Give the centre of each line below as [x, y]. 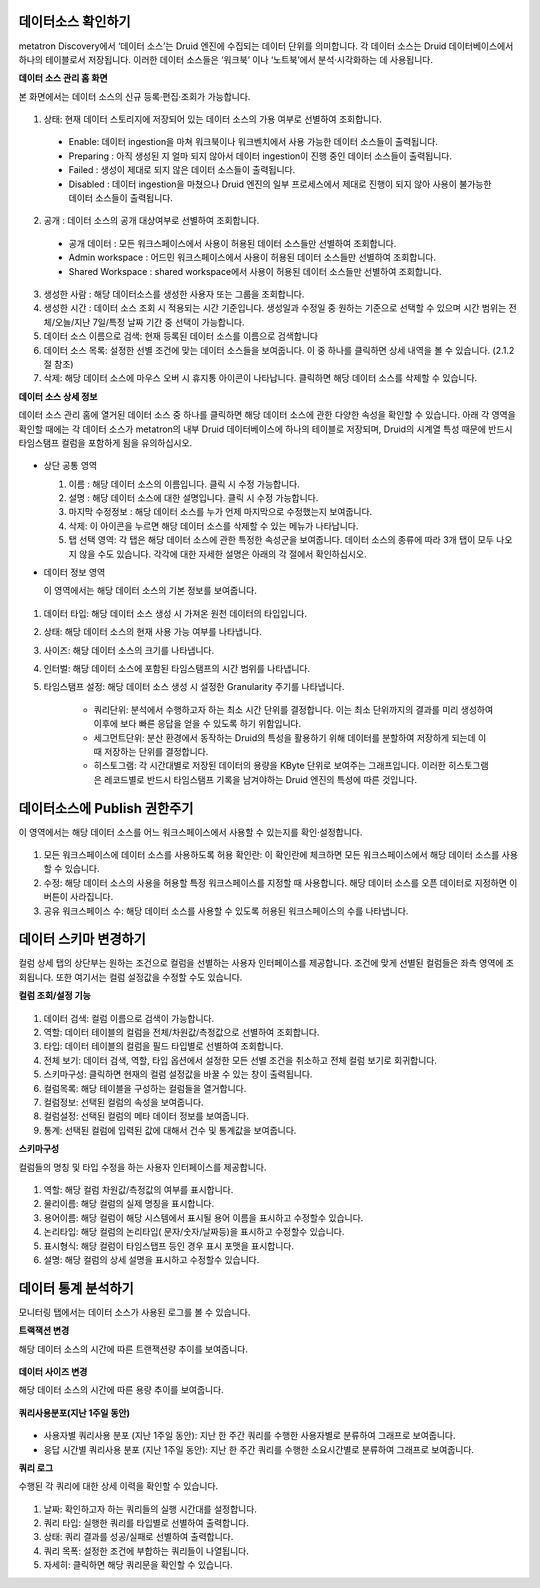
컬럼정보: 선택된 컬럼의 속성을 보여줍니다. [123, 1102]
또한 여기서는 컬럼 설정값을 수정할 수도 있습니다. [149, 977]
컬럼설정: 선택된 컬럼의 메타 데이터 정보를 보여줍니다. [146, 1116]
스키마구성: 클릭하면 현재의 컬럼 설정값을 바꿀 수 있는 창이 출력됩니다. [178, 1074]
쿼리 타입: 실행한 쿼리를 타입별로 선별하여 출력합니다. [146, 1523]
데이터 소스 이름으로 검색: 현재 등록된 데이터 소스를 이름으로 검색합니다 [181, 336]
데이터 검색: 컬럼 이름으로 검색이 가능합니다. [129, 1018]
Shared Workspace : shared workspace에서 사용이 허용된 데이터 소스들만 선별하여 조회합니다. [255, 271]
